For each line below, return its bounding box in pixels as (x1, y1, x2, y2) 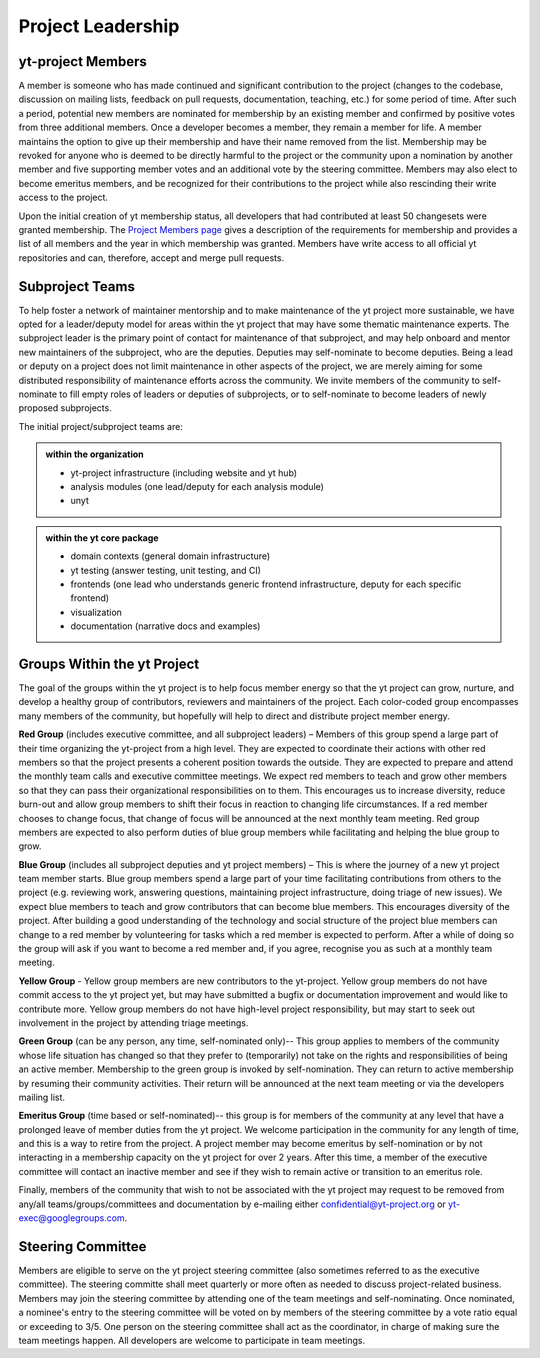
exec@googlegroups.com (18, 1212, 125, 1224)
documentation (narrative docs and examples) (70, 620, 261, 632)
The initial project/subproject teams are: (18, 420, 184, 432)
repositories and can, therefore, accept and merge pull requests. (18, 251, 285, 264)
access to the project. (18, 191, 109, 204)
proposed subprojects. (18, 402, 112, 414)
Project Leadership (18, 15, 180, 37)
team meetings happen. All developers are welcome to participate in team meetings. (18, 1334, 366, 1346)
